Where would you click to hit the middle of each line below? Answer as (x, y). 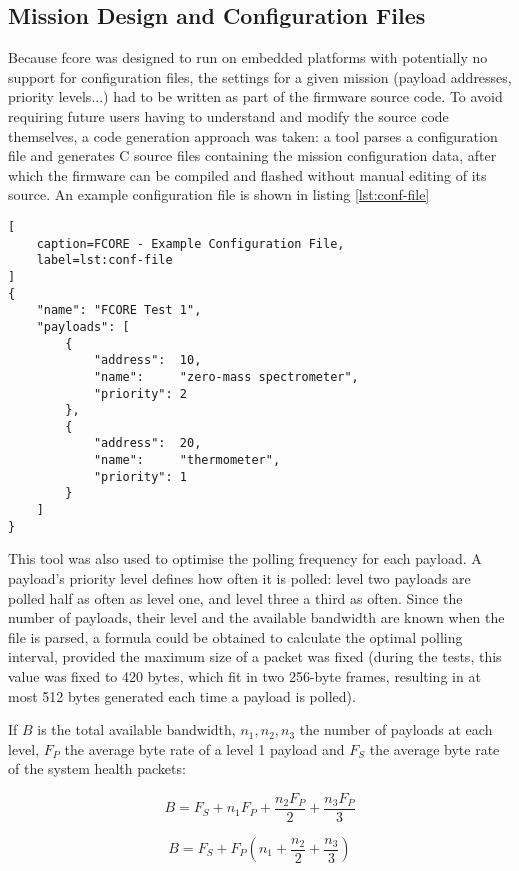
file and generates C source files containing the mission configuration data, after (252, 155)
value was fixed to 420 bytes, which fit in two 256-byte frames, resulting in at (244, 675)
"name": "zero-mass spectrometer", (226, 376)
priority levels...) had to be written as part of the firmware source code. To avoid (255, 96)
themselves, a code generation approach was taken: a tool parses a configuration (253, 135)
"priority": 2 (140, 393)
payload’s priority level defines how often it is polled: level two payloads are (239, 578)
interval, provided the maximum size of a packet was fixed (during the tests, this (255, 656)
